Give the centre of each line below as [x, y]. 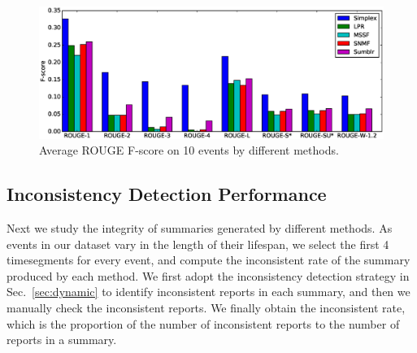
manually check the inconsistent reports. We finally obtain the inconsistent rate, [206, 308]
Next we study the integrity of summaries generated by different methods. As [200, 228]
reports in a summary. [62, 340]
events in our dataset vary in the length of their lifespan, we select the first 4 [198, 244]
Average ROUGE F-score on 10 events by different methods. [189, 150]
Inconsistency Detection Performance [167, 194]
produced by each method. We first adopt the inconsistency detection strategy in [208, 275]
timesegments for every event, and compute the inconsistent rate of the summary [208, 260]
